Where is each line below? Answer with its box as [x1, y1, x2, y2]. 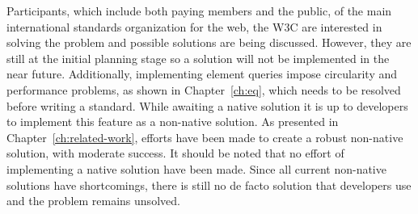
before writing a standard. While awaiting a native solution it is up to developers [6, 97, 408, 114]
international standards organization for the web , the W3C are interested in [6, 18, 382, 35]
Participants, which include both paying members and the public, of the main [6, 2, 392, 19]
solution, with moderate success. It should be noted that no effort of [6, 145, 344, 162]
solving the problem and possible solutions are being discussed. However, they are [6, 34, 412, 51]
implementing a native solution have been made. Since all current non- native [6, 160, 386, 177]
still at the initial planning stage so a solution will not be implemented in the [6, 49, 390, 66]
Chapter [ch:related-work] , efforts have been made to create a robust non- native [6, 128, 403, 145]
